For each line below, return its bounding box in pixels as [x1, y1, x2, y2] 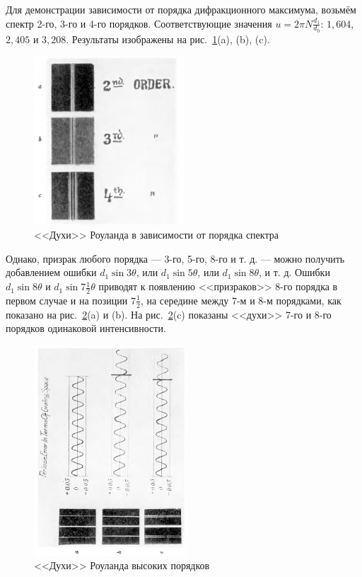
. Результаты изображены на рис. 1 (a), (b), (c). [66, 31, 270, 46]
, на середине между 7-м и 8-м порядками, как [140, 292, 341, 307]
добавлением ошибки [6, 265, 97, 280]
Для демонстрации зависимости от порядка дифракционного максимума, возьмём [6, 2, 356, 16]
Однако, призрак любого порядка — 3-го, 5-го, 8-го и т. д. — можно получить [6, 251, 345, 265]
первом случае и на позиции [6, 292, 128, 307]
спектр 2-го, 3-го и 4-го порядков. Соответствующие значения [6, 16, 272, 30]
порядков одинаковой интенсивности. [6, 321, 166, 336]
